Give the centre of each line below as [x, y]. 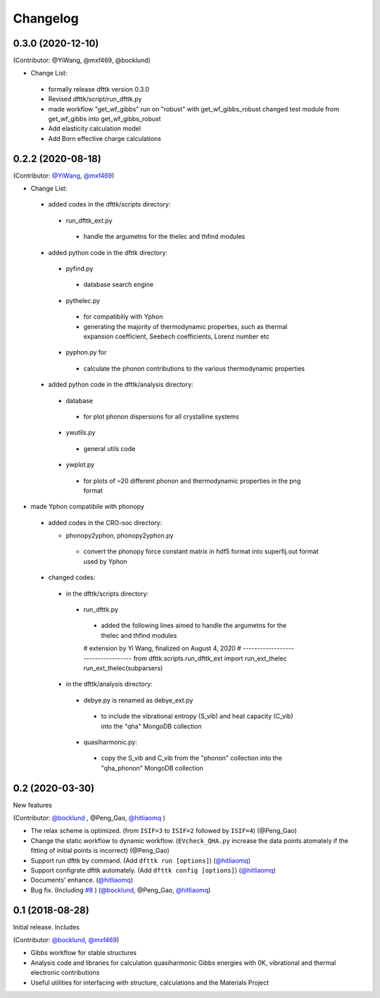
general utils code [109, 448]
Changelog [46, 18]
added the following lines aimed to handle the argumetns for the [194, 626]
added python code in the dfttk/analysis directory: [121, 385]
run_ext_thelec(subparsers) [123, 668]
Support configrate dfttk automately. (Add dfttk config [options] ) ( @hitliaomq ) [153, 870]
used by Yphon [105, 561]
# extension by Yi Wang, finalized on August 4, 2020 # [163, 648]
